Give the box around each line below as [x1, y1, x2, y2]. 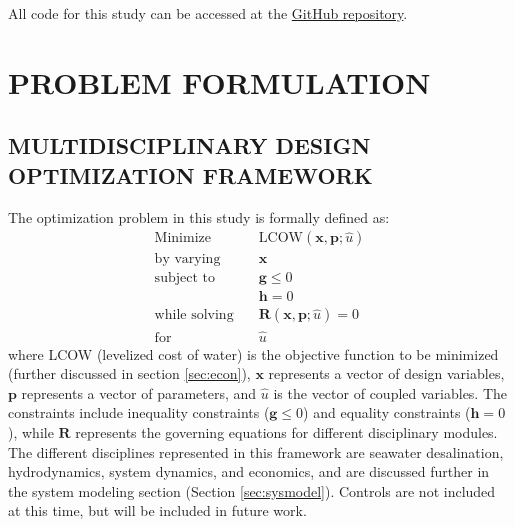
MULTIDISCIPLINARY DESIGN [8, 130, 371, 161]
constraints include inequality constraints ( [8, 402, 270, 423]
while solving [154, 308, 234, 323]
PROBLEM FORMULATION [8, 61, 431, 102]
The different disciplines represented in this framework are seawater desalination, [8, 441, 504, 462]
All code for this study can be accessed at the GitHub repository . [8, 3, 408, 23]
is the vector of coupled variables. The [273, 382, 508, 403]
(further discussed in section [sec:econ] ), [8, 363, 251, 384]
